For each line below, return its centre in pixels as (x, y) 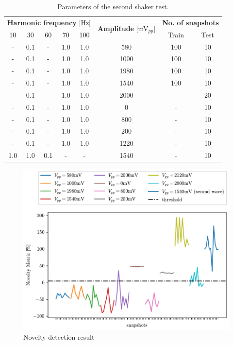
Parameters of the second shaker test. (113, 6)
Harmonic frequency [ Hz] (49, 22)
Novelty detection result (59, 337)
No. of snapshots (191, 22)
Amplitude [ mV (123, 28)
